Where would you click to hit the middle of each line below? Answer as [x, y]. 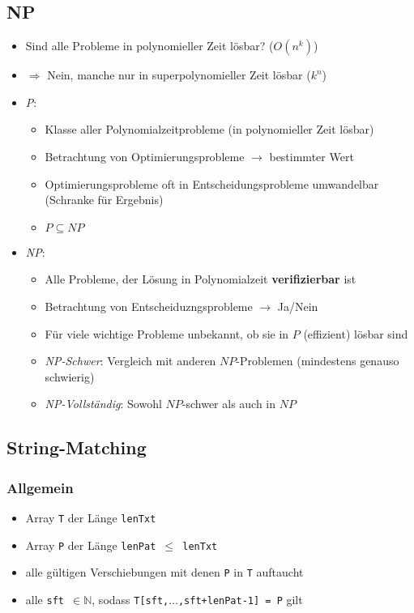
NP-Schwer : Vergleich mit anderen [130, 361]
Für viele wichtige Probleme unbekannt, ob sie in [167, 333]
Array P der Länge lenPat [91, 545]
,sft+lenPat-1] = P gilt [240, 599]
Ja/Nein [298, 306]
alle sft [45, 599]
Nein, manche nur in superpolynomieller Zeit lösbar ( [179, 75]
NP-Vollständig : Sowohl [103, 404]
